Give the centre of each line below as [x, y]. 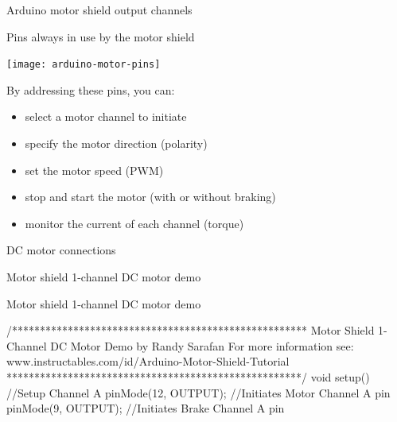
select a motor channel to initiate [106, 116]
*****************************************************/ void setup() [188, 376]
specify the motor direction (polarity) [116, 143]
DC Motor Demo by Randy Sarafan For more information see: [202, 345]
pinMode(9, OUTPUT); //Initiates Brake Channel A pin [146, 408]
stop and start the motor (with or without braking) [150, 197]
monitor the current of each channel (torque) [134, 223]
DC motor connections [61, 250]
